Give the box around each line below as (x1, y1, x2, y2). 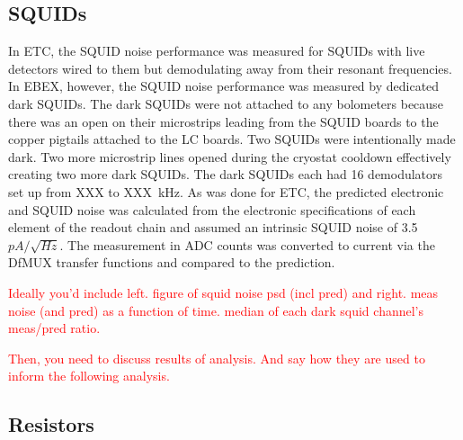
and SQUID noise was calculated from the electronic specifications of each (8, 200, 416, 219)
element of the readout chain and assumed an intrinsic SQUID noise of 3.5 (8, 218, 418, 237)
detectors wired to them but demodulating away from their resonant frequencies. (8, 58, 452, 77)
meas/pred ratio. (8, 319, 101, 337)
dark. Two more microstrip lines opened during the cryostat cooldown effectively (8, 147, 451, 166)
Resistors (8, 410, 94, 438)
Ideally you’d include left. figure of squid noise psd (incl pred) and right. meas (8, 283, 439, 301)
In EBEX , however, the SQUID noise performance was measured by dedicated (8, 76, 440, 95)
